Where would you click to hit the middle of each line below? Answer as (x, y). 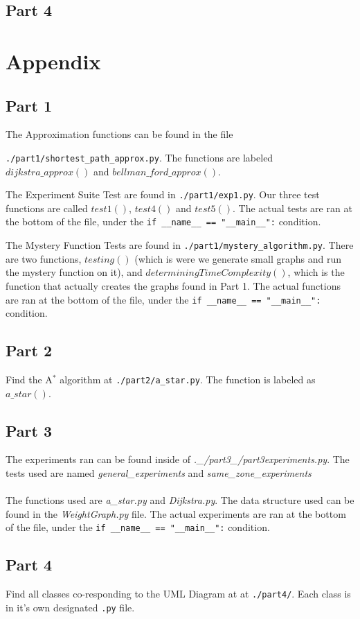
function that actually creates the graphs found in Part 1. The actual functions (173, 285)
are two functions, (44, 258)
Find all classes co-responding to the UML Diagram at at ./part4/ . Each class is (178, 594)
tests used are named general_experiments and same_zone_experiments (159, 473)
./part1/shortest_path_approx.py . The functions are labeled (139, 157)
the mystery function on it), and (74, 272)
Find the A (29, 379)
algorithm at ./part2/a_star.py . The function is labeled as (188, 379)
